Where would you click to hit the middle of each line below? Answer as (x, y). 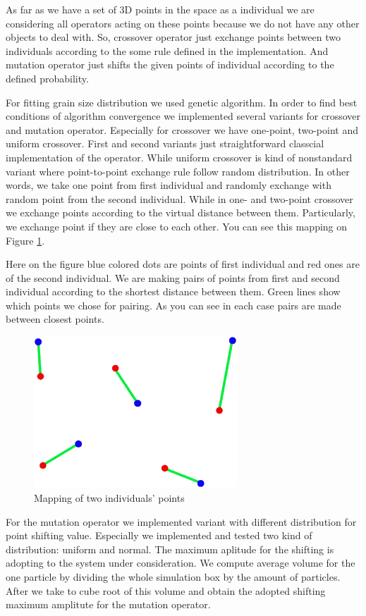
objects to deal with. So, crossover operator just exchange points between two (173, 37)
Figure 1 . (25, 240)
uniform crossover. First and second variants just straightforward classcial (165, 143)
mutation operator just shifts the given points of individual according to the (170, 64)
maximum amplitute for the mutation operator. (108, 604)
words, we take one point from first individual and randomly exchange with (169, 185)
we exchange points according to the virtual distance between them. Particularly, (181, 212)
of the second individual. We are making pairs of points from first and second (173, 277)
